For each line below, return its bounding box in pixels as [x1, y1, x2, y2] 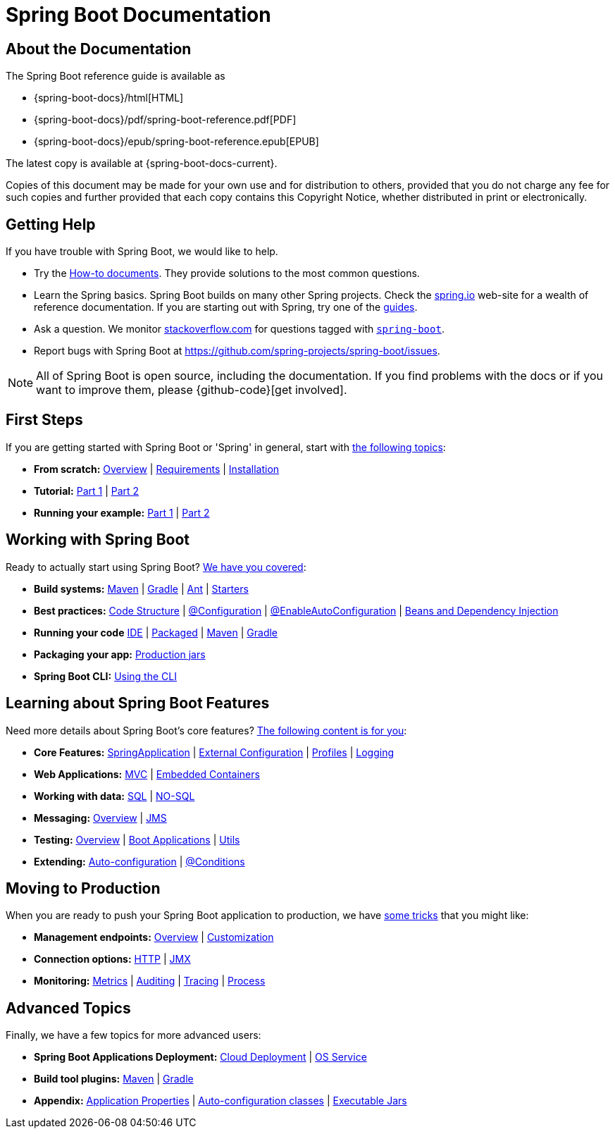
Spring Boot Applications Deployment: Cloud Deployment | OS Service [34, 1051, 367, 1064]
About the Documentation [6, 39, 192, 58]
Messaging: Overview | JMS [34, 811, 167, 824]
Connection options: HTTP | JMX [34, 953, 191, 966]
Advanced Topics [6, 999, 131, 1017]
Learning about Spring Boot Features [6, 694, 270, 713]
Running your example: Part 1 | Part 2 [34, 506, 210, 519]
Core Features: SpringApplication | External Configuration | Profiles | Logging [34, 746, 395, 758]
